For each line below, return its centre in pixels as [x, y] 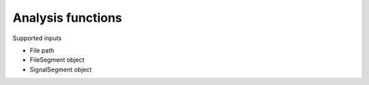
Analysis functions [67, 18]
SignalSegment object [61, 69]
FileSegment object [57, 60]
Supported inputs [37, 38]
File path [42, 50]
